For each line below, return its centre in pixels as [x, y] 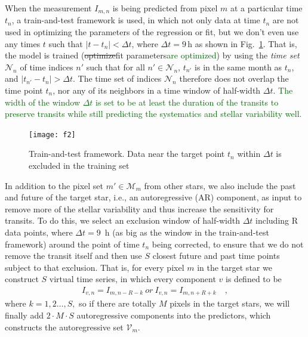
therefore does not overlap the [234, 78]
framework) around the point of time [72, 244]
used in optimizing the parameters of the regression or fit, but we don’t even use [152, 32]
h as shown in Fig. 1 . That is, [242, 43]
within [249, 154]
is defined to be [254, 279]
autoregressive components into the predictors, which [174, 315]
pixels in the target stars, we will [230, 303]
